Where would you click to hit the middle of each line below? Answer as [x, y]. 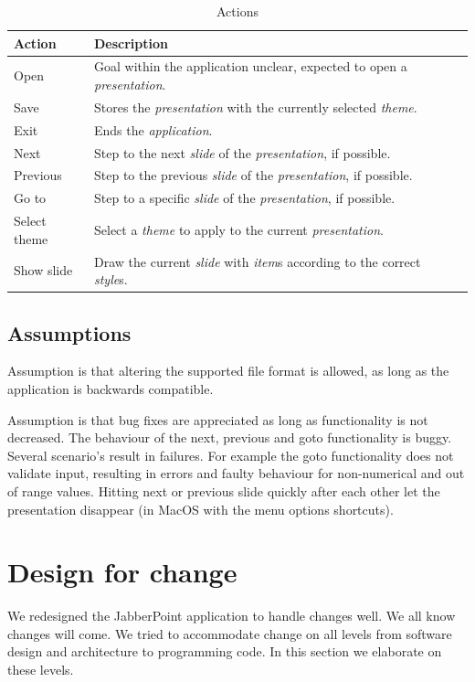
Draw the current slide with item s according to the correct [258, 261]
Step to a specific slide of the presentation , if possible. [245, 198]
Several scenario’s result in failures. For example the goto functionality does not [231, 455]
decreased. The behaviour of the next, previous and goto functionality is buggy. [230, 437]
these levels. [41, 670]
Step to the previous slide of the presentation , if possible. [253, 175]
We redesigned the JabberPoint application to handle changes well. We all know [232, 616]
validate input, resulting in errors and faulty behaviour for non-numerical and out [236, 473]
